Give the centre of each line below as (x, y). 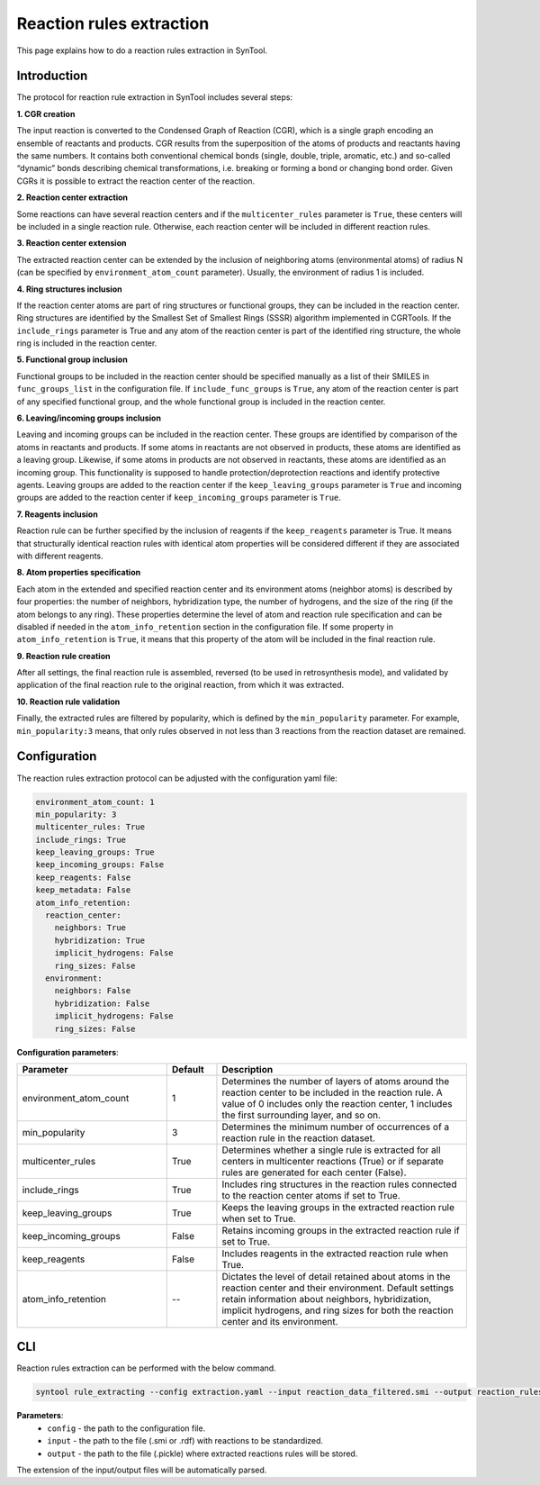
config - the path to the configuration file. (126, 1428)
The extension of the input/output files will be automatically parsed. (142, 1470)
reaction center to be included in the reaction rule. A (332, 1092)
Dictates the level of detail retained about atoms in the (336, 1276)
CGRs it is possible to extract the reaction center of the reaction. (136, 181)
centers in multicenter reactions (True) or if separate (333, 1161)
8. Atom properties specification (79, 573)
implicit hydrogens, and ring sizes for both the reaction (337, 1310)
